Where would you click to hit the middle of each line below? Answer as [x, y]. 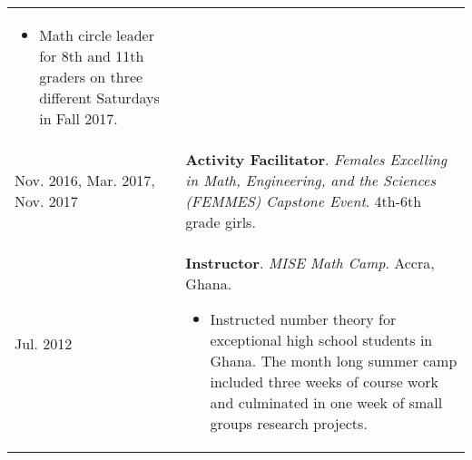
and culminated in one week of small [326, 402]
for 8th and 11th [92, 56]
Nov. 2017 [46, 201]
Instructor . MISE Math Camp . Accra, [310, 263]
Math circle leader [97, 35]
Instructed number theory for [303, 319]
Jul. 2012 [44, 343]
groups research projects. [289, 423]
